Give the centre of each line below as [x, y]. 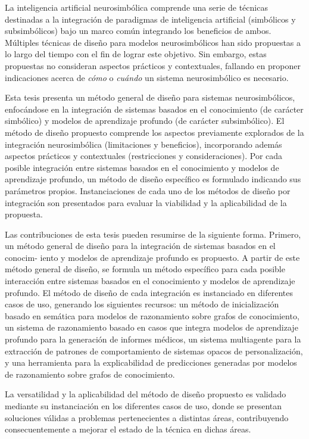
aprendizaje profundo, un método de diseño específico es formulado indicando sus [153, 179]
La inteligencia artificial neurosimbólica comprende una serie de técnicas [136, 7]
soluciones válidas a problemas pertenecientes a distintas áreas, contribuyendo [147, 417]
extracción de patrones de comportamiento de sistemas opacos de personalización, [154, 351]
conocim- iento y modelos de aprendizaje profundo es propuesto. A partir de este [152, 257]
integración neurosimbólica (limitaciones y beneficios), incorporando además [143, 144]
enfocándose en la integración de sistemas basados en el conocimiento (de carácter [154, 109]
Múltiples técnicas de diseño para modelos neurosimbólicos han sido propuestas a [153, 42]
